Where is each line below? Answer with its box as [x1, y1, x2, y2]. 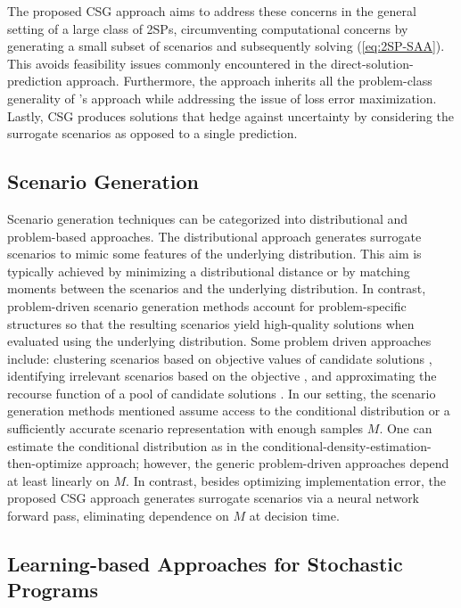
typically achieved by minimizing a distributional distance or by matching [7, 261, 410, 280]
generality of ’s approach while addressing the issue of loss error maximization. [7, 88, 437, 107]
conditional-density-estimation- [262, 436, 432, 455]
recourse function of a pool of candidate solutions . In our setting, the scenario [7, 383, 436, 402]
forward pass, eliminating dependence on [7, 506, 229, 525]
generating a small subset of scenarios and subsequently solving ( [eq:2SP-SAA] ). [7, 37, 445, 55]
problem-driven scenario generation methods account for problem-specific [7, 296, 407, 315]
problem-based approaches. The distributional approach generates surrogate [7, 226, 422, 245]
